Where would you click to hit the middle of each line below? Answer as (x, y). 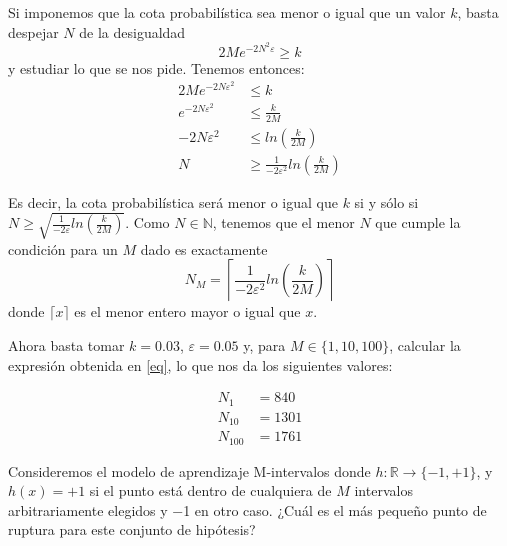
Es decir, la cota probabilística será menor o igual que (173, 201)
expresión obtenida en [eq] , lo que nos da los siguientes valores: (200, 364)
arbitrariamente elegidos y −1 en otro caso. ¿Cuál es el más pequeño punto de (247, 509)
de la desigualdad (132, 31)
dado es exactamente (204, 248)
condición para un (63, 248)
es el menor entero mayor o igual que (187, 311)
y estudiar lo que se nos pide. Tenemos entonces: (156, 67)
